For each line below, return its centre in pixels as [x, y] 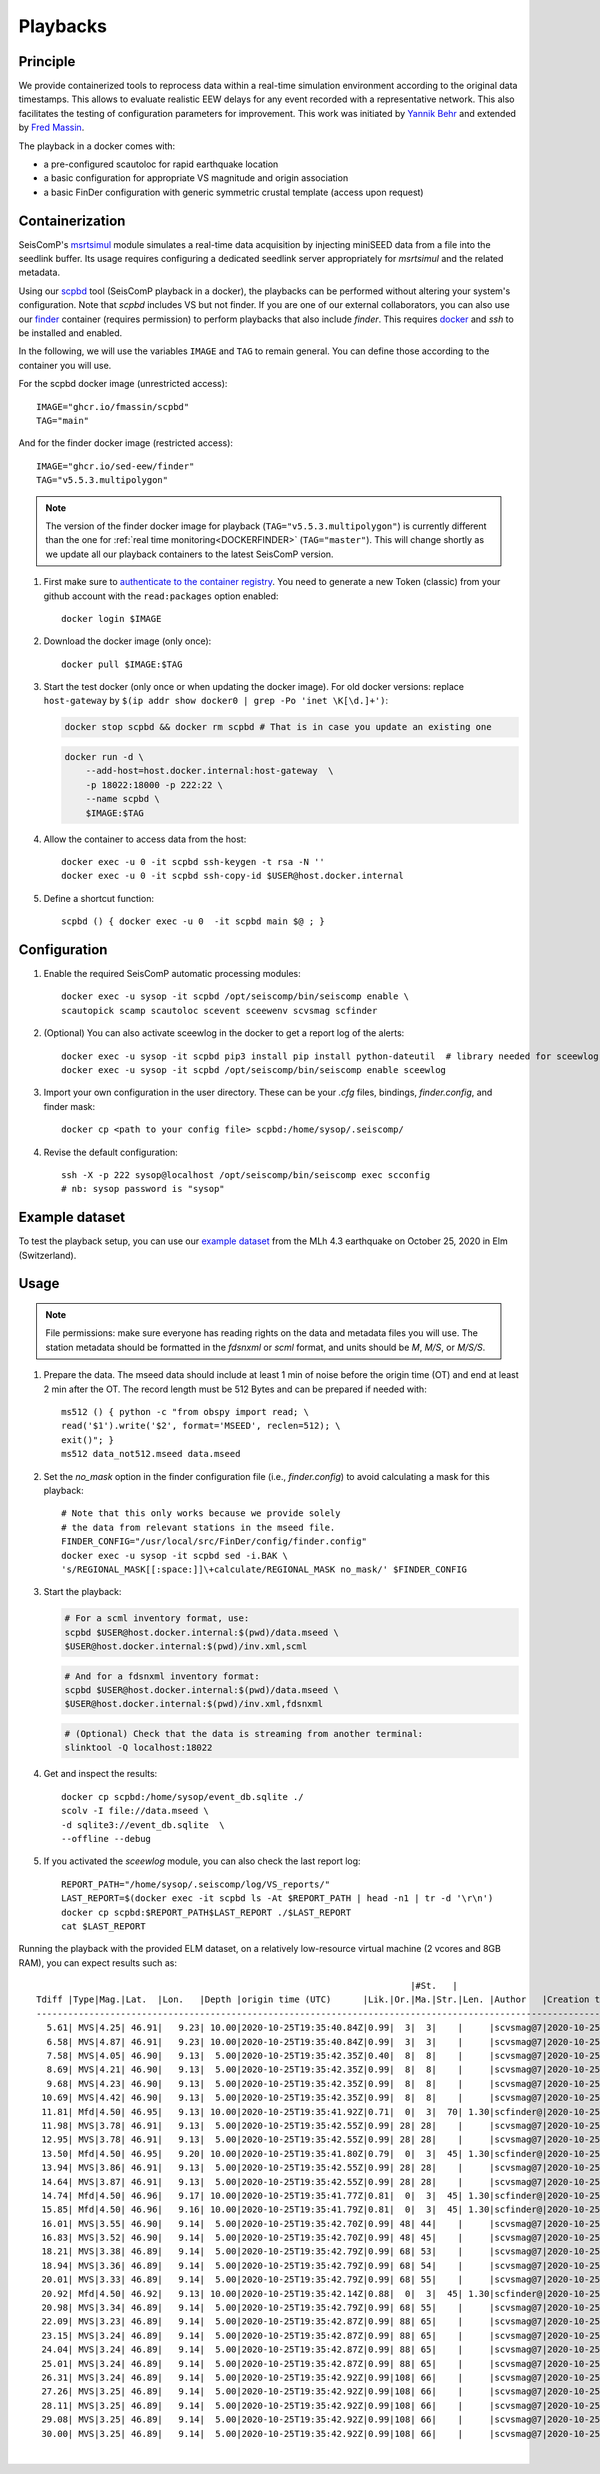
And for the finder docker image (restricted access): [126, 443]
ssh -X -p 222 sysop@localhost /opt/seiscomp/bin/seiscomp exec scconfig [246, 1174]
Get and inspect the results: [100, 1774]
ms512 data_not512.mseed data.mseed [151, 1454]
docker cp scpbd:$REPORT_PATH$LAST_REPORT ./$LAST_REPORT [206, 1912]
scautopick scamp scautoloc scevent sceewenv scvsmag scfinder [219, 1010]
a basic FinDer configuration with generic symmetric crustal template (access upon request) [233, 192]
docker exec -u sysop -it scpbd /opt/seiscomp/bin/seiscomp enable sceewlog [254, 1070]
